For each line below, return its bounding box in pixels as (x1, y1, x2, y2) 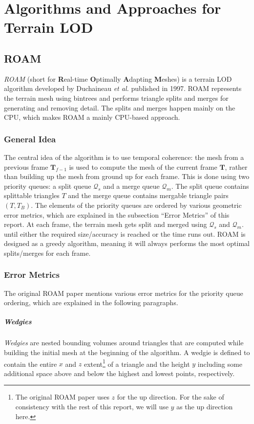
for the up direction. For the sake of (117, 392, 224, 402)
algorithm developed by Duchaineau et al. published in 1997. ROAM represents (4, 83, 242, 93)
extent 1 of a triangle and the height (84, 357, 190, 369)
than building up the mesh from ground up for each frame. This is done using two (4, 171, 250, 181)
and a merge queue (103, 180, 160, 191)
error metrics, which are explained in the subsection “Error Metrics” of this (4, 209, 230, 220)
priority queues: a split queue (4, 180, 91, 191)
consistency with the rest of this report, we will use (15, 402, 169, 412)
